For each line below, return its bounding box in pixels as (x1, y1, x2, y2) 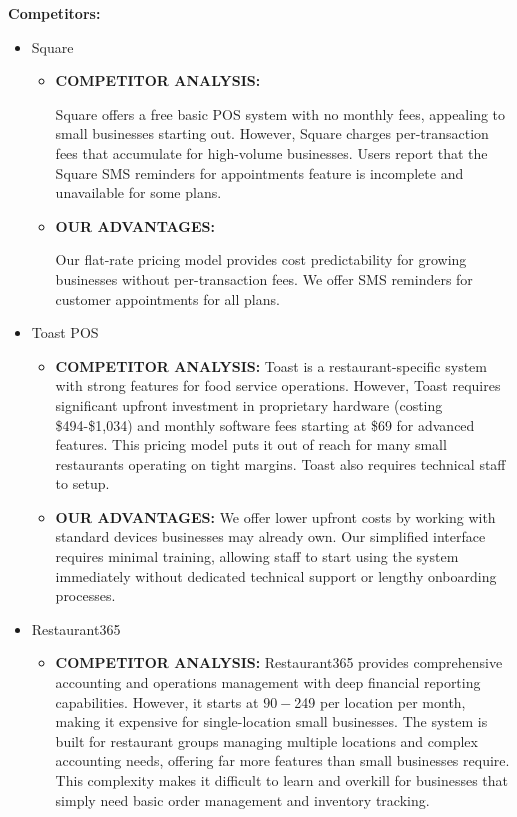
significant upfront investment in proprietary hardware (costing (55, 394, 443, 415)
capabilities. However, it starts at (55, 691, 259, 712)
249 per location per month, (294, 691, 466, 712)
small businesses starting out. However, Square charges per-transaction (55, 123, 489, 144)
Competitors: (8, 3, 101, 23)
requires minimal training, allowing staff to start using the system (55, 546, 459, 567)
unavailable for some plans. (55, 182, 222, 203)
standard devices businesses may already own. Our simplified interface (55, 526, 486, 547)
